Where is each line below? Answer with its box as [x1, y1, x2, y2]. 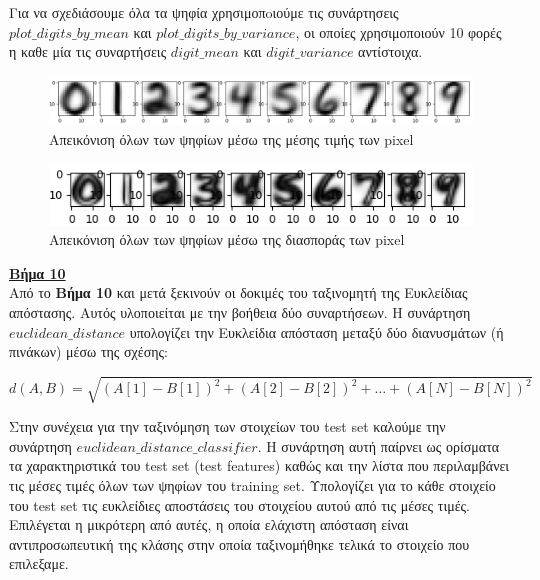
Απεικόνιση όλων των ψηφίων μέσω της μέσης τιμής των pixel [49, 129, 414, 150]
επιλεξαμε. [9, 553, 69, 574]
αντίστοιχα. [358, 41, 423, 62]
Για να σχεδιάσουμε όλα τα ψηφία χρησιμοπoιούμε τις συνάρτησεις [9, 2, 399, 22]
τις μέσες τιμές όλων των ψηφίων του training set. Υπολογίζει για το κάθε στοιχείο [9, 475, 496, 496]
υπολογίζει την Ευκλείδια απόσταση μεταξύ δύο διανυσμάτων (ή [129, 321, 504, 342]
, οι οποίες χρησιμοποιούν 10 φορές [295, 21, 502, 42]
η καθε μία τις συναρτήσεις [9, 41, 167, 62]
